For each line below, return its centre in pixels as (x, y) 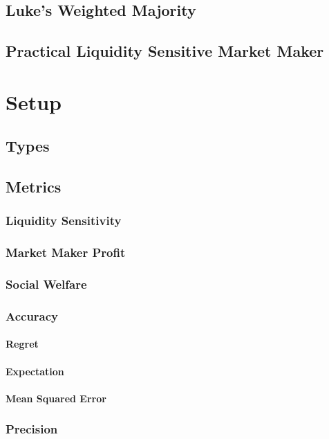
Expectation (35, 371)
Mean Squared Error (56, 398)
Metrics (34, 187)
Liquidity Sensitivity (64, 221)
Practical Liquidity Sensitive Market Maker (165, 51)
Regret (22, 344)
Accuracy (32, 315)
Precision (32, 429)
